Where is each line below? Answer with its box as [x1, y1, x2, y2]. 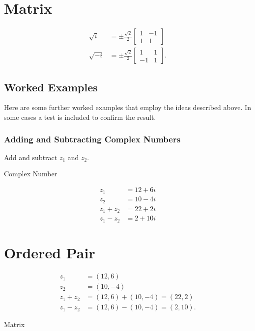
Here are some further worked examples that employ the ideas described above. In [4, 102, 251, 112]
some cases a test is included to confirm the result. [4, 111, 156, 122]
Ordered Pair [4, 243, 95, 263]
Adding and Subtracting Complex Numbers [4, 133, 181, 145]
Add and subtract [4, 152, 57, 162]
